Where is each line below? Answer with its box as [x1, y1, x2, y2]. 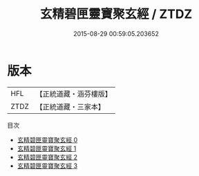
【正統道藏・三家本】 [35, 101, 106, 111]
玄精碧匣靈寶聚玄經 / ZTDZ [39, 6, 193, 22]
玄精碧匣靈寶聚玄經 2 [17, 153, 78, 161]
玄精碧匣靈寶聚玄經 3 [17, 162, 78, 170]
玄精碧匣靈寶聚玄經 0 [17, 135, 78, 144]
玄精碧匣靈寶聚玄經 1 [17, 144, 77, 153]
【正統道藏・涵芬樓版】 [35, 89, 113, 99]
